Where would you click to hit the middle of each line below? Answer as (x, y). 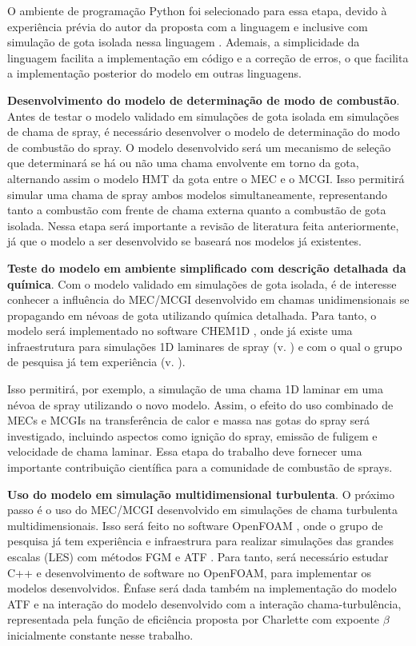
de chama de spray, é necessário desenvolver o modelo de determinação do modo (204, 132)
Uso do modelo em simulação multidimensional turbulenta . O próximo (201, 494)
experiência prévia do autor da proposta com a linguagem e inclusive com (188, 26)
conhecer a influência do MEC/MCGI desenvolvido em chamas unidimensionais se (208, 299)
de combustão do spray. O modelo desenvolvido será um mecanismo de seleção (199, 147)
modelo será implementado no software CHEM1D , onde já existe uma (180, 331)
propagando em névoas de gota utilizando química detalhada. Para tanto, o (192, 315)
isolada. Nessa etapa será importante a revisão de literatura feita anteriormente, (203, 225)
